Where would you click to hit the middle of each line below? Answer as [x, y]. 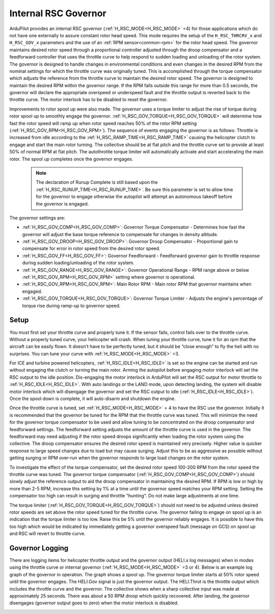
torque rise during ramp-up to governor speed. [71, 305]
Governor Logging [39, 548]
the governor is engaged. [62, 204]
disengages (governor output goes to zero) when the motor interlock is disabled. [94, 603]
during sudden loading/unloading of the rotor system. [78, 263]
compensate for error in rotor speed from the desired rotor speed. [91, 248]
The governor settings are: [37, 218]
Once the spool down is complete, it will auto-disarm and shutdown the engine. [92, 399]
